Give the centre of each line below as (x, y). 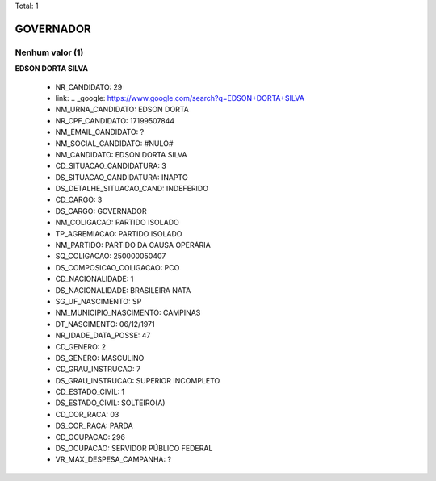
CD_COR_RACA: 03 (87, 414)
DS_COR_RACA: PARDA (94, 426)
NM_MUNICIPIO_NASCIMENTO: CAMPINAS (128, 313)
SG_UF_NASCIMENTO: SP (99, 301)
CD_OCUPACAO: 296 (90, 437)
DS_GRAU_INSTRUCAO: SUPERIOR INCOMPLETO (138, 380)
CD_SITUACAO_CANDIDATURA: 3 (111, 166)
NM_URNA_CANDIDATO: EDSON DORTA (122, 110)
